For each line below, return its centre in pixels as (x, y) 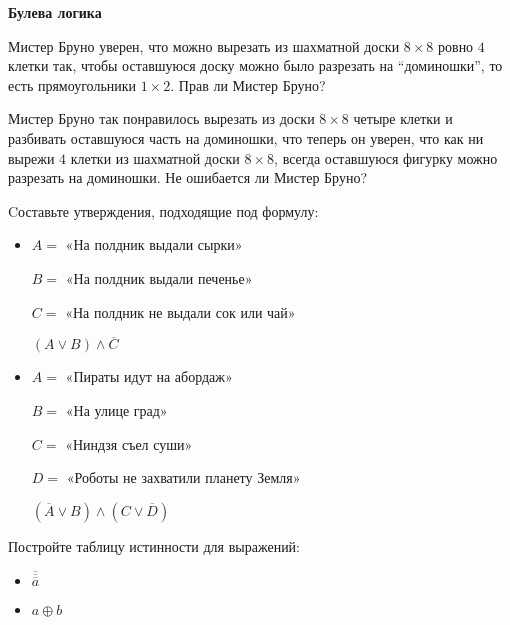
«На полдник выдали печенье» (159, 277)
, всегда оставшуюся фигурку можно (386, 157)
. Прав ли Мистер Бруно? (248, 84)
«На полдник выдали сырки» (154, 244)
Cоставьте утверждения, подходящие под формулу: (163, 210)
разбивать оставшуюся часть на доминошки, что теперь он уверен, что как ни (246, 137)
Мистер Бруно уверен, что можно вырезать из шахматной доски (204, 45)
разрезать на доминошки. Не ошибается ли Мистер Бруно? (188, 177)
